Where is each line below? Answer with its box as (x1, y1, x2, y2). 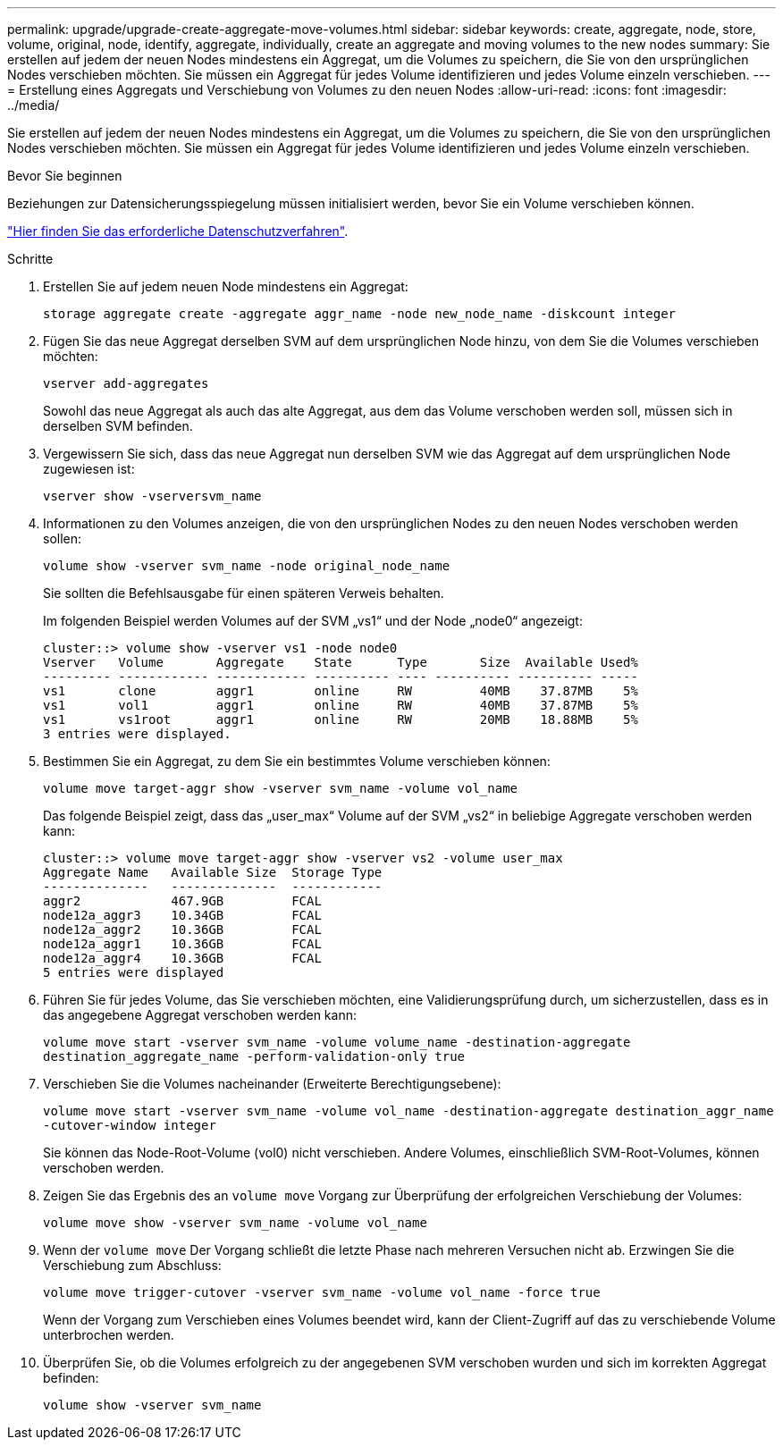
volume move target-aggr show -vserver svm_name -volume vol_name (43, 781, 518, 795)
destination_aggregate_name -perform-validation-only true (43, 1049, 466, 1064)
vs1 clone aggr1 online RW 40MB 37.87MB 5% (43, 684, 638, 698)
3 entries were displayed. (43, 727, 232, 741)
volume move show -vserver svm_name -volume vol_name (43, 1216, 427, 1230)
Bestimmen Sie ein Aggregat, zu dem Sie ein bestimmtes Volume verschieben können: (43, 753, 551, 769)
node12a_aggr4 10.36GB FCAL (43, 951, 322, 965)
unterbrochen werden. (43, 1327, 174, 1342)
